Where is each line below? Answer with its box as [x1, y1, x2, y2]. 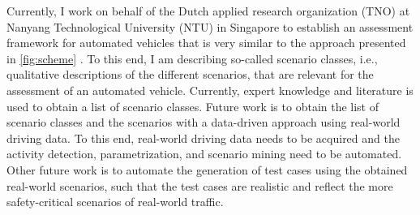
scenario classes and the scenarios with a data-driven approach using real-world [6, 114, 401, 131]
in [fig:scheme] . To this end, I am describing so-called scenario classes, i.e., [6, 49, 378, 67]
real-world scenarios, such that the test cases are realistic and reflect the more [6, 177, 393, 194]
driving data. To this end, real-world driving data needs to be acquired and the [6, 129, 400, 146]
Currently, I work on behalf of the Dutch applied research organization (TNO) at [6, 2, 410, 19]
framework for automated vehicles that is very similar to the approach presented [6, 34, 406, 51]
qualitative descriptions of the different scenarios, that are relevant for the [6, 66, 374, 83]
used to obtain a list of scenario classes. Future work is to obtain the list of [6, 97, 379, 114]
